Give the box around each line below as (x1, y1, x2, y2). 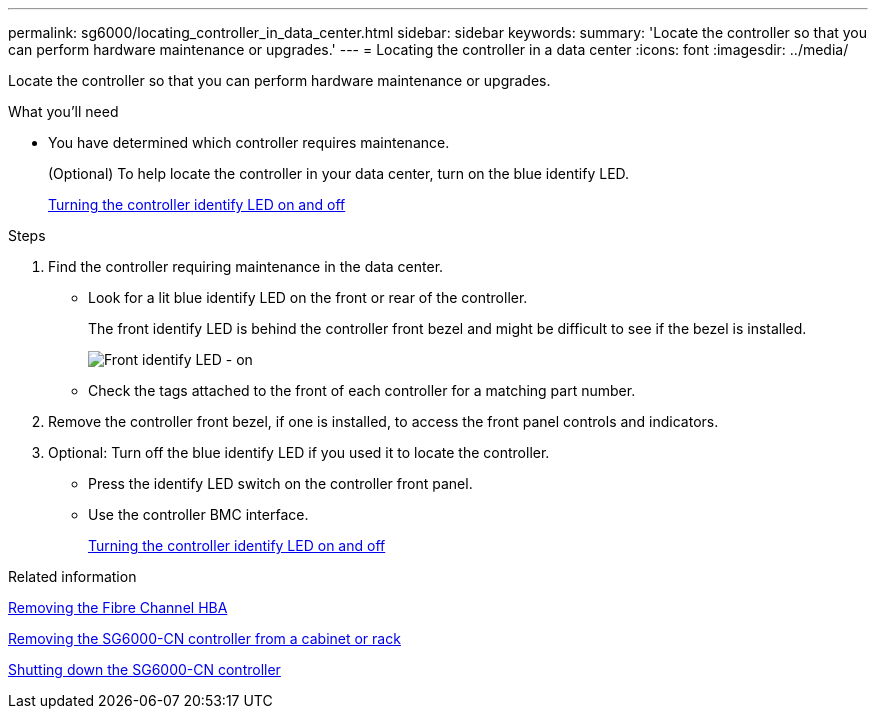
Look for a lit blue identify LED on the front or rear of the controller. (88, 289, 528, 306)
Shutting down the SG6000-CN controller (8, 661, 281, 678)
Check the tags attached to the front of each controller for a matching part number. (88, 382, 636, 399)
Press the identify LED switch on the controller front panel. (88, 475, 473, 492)
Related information (8, 568, 137, 585)
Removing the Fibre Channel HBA (8, 599, 228, 616)
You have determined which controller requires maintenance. (48, 134, 450, 151)
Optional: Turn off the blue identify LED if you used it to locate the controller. (48, 444, 550, 461)
